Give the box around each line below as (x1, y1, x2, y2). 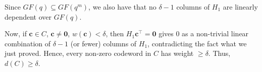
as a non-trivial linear (182, 28, 249, 39)
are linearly (223, 2, 258, 12)
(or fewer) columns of (70, 38, 137, 48)
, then (106, 28, 124, 39)
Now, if (5, 28, 27, 39)
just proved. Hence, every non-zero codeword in (5, 48, 151, 58)
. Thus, (208, 48, 231, 58)
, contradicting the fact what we (147, 38, 247, 48)
